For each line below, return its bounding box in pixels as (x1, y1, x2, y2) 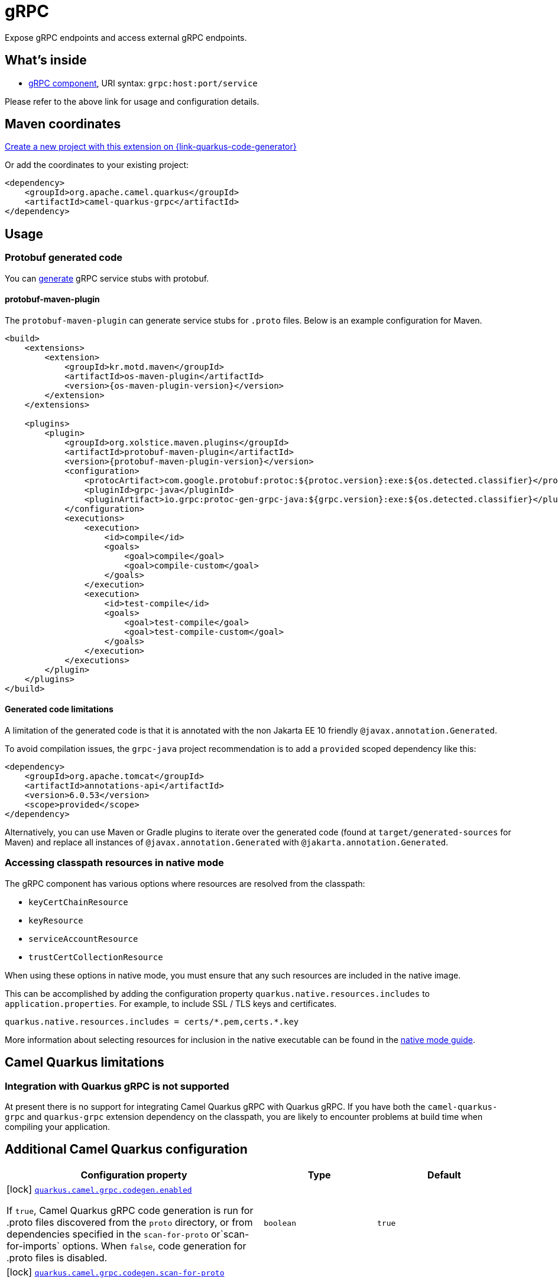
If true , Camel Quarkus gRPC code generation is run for (7, 1204, 254, 1216)
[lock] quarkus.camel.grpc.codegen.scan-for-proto (7, 1265, 225, 1278)
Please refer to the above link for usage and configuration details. (5, 96, 259, 106)
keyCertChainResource (28, 897, 128, 907)
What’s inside (5, 53, 87, 68)
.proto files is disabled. (7, 1251, 108, 1264)
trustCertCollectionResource (28, 952, 163, 962)
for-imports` (7, 1239, 60, 1252)
